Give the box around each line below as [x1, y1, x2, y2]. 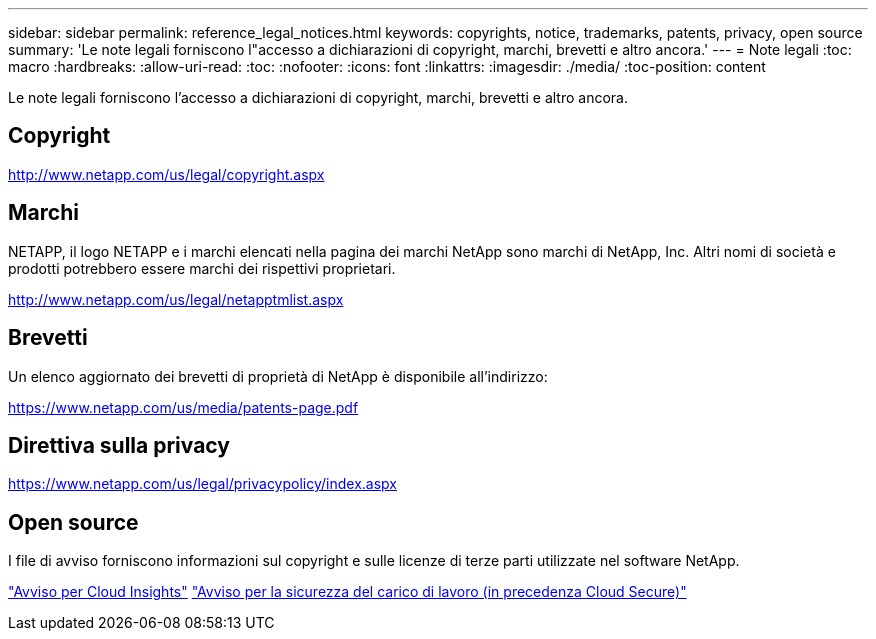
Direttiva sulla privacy [8, 432, 230, 458]
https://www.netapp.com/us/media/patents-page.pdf [8, 398, 359, 416]
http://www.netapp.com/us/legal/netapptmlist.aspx [8, 290, 344, 308]
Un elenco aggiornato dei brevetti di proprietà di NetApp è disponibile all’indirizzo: [8, 367, 548, 385]
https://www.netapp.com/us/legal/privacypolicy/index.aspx [8, 475, 397, 493]
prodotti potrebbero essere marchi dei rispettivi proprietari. [8, 259, 396, 277]
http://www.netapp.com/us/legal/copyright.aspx [8, 165, 325, 183]
